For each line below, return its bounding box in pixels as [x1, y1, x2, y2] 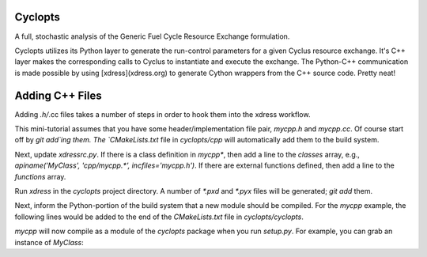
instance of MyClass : [14, 237, 85, 247]
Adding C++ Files [14, 89, 102, 102]
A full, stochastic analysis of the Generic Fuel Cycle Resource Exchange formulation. [14, 32, 290, 41]
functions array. [14, 172, 66, 181]
